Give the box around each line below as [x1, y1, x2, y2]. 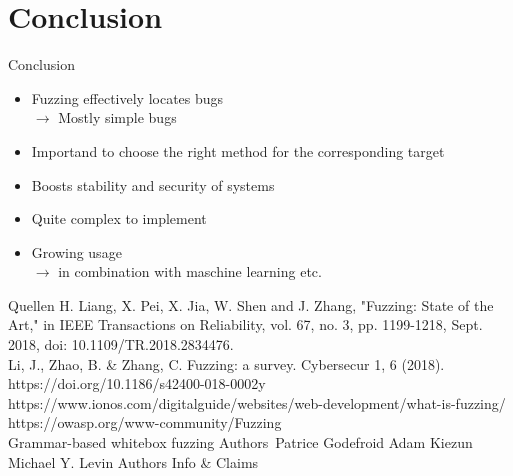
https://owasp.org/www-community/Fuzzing [8, 412, 282, 433]
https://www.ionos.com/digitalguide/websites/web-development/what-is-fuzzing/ [8, 392, 506, 413]
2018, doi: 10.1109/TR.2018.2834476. [8, 334, 234, 355]
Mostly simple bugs [58, 107, 177, 128]
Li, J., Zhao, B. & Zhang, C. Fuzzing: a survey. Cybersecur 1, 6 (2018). [8, 353, 445, 374]
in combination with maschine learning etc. [58, 261, 322, 282]
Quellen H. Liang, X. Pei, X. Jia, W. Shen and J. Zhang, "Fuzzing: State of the [8, 294, 494, 315]
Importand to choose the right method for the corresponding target [31, 140, 445, 161]
